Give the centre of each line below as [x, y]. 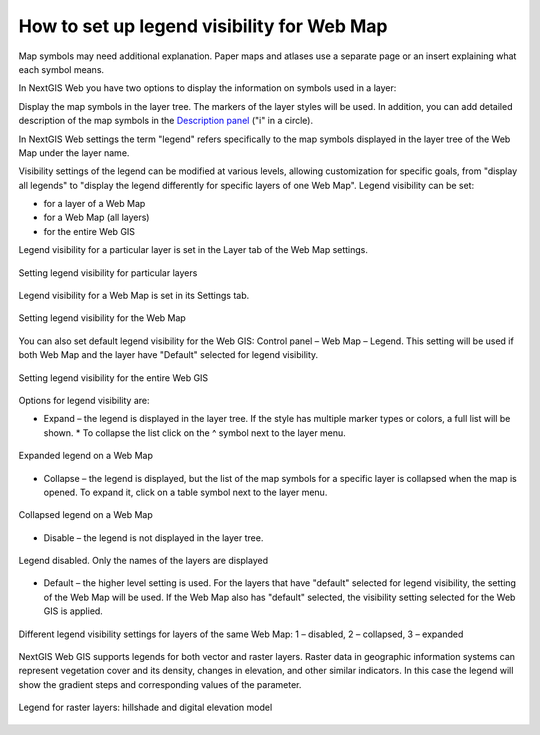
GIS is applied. [73, 611]
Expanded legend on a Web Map [86, 456]
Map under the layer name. [74, 152]
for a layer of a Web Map [94, 204]
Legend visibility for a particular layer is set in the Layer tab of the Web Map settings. [193, 250]
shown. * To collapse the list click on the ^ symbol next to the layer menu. [195, 432]
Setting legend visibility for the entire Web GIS [113, 377]
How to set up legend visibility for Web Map [203, 26]
